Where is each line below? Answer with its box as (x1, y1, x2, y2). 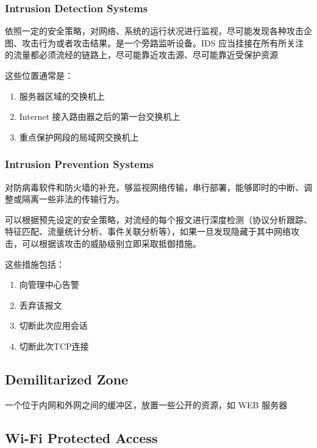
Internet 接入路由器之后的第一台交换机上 (19, 110, 180, 123)
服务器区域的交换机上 (19, 89, 105, 102)
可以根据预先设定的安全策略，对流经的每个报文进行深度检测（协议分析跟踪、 (5, 213, 312, 226)
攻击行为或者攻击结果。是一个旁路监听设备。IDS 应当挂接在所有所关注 (21, 36, 304, 49)
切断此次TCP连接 (19, 339, 89, 352)
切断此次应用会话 (19, 319, 88, 332)
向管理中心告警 (19, 278, 79, 291)
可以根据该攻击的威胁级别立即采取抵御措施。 (21, 237, 201, 249)
